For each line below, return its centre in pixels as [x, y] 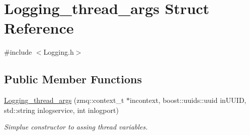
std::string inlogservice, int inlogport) [61, 110]
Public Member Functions [73, 79]
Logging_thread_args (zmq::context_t [64, 100]
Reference [39, 28]
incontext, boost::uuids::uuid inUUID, [188, 100]
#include [18, 52]
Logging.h [59, 52]
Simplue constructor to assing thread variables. [76, 127]
